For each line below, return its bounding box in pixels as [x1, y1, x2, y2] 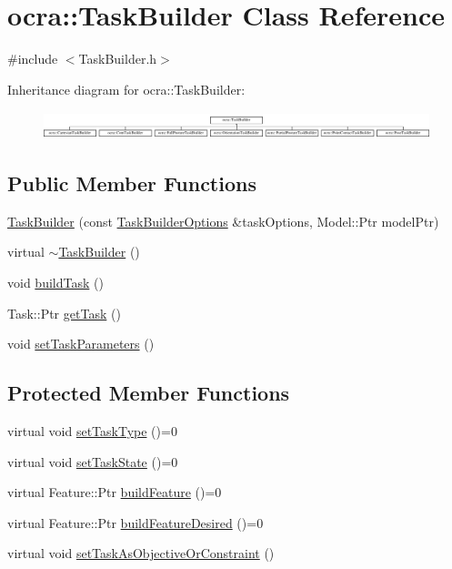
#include [7, 49, 58, 68]
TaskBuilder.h [78, 49, 157, 68]
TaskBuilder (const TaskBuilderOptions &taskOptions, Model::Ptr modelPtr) [7, 211, 439, 230]
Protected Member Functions [7, 379, 290, 407]
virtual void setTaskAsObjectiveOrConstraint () [7, 544, 275, 563]
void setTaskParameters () [7, 334, 155, 353]
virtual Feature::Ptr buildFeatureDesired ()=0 [7, 513, 264, 532]
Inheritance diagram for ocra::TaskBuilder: [7, 79, 246, 98]
